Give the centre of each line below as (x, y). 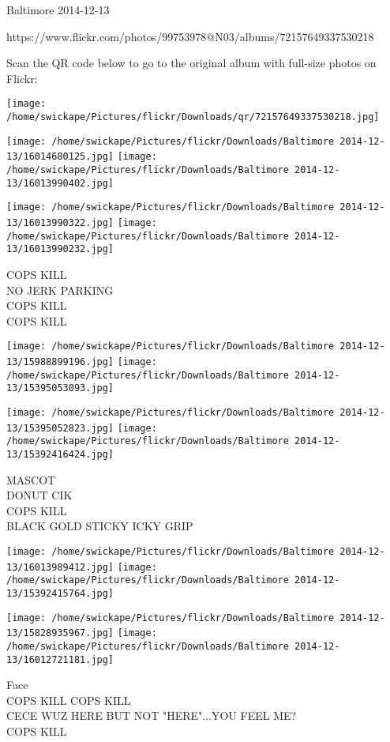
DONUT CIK (39, 495)
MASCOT (31, 479)
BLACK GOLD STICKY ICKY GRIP (100, 526)
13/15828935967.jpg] (60, 633)
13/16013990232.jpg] (60, 249)
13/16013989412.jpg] (60, 567)
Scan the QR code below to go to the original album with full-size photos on (191, 63)
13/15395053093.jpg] (60, 388)
